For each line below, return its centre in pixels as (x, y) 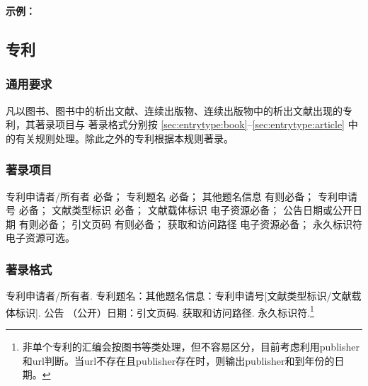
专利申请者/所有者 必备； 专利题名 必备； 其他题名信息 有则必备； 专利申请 (182, 196)
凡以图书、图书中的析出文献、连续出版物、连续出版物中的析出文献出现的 (174, 110)
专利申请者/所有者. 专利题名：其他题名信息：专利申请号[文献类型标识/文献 (179, 296)
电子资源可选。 (40, 238)
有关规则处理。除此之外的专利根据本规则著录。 (124, 138)
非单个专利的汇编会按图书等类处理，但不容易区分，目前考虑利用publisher (191, 347)
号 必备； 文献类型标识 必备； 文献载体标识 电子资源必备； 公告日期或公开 (179, 210)
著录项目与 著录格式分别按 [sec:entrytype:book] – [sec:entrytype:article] (190, 124)
